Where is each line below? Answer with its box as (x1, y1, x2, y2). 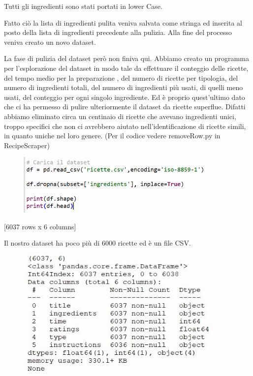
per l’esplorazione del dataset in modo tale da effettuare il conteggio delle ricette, (4, 63, 249, 73)
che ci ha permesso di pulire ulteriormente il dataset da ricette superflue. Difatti (4, 101, 246, 112)
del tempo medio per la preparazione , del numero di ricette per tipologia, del (4, 72, 238, 83)
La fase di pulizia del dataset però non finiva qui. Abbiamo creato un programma (4, 53, 249, 63)
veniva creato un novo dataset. (4, 36, 96, 47)
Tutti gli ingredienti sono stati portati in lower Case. (4, 1, 162, 11)
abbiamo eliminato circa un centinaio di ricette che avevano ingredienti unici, (4, 111, 236, 121)
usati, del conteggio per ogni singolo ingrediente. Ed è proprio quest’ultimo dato (4, 92, 245, 102)
